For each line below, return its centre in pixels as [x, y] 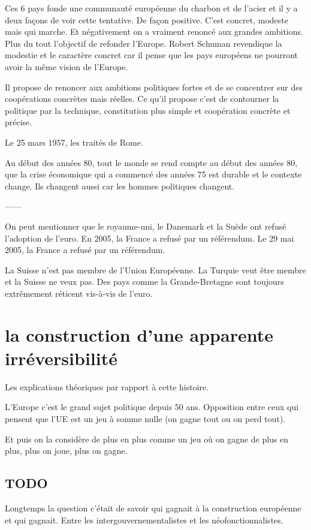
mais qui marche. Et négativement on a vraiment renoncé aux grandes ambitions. [154, 31]
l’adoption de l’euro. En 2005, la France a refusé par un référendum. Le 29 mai [150, 238]
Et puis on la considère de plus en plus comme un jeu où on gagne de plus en [147, 439]
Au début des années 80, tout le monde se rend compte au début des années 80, [151, 162]
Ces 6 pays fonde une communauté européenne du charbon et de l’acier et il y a [151, 8]
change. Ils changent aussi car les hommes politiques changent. [120, 186]
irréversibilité [61, 358]
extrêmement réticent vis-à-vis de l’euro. [79, 293]
